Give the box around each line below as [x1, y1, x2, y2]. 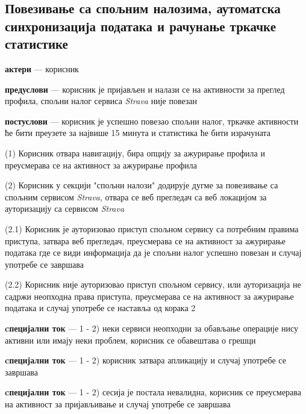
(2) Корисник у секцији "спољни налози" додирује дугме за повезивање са [5, 179, 278, 191]
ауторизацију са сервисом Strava [5, 202, 125, 215]
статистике [5, 34, 68, 53]
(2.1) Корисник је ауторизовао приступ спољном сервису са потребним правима [5, 222, 299, 235]
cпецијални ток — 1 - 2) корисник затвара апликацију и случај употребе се [5, 354, 286, 366]
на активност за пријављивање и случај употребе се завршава [5, 398, 231, 410]
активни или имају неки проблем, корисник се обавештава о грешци [5, 333, 256, 346]
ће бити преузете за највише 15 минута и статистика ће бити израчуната [5, 126, 271, 139]
